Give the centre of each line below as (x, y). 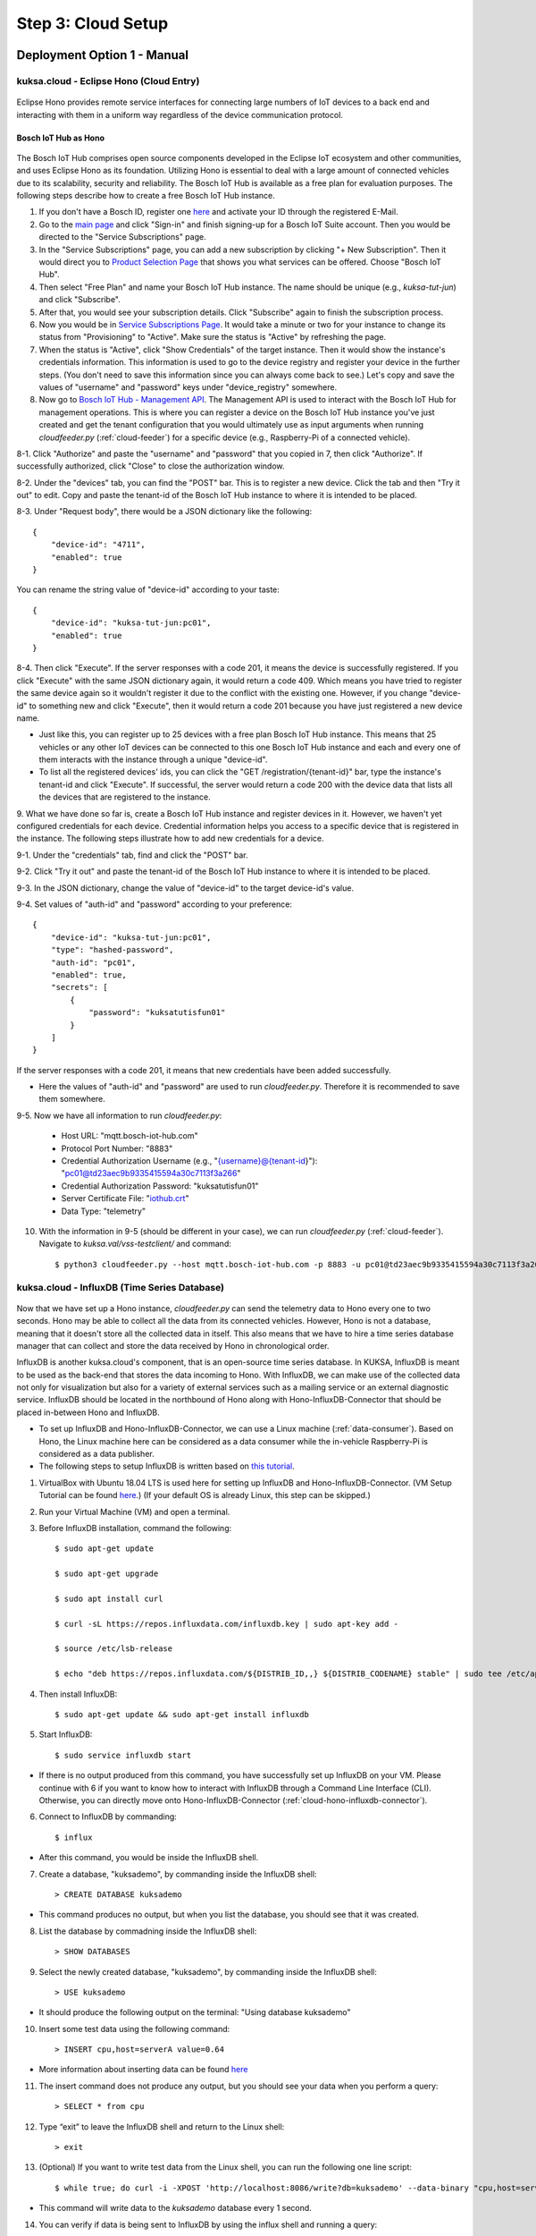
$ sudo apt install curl (109, 1598)
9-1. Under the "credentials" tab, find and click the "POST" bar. (132, 855)
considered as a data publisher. (97, 1454)
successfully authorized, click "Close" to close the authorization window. (151, 466)
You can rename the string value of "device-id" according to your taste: (148, 589)
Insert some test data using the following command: (134, 2028)
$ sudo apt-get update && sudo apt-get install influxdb (182, 1715)
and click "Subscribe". (80, 300)
